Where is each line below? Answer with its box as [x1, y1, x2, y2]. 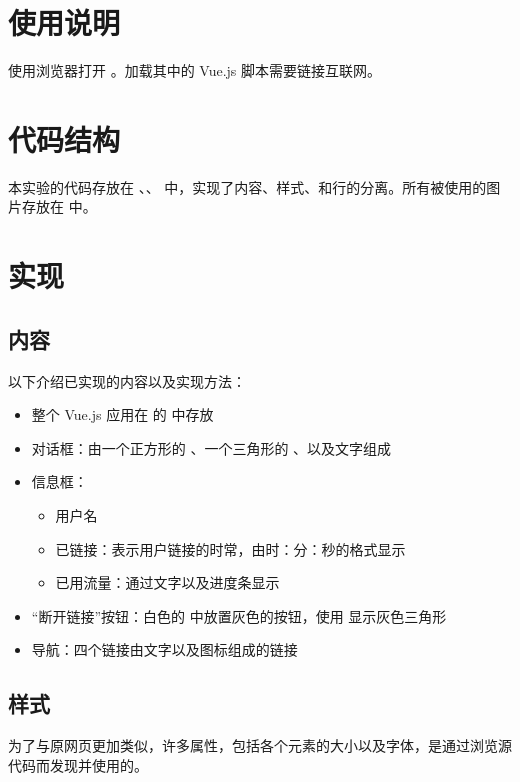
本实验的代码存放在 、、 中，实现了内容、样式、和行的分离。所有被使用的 [8, 176, 487, 197]
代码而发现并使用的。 [8, 754, 148, 775]
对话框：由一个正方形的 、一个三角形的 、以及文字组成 [31, 437, 392, 458]
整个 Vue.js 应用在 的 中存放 [31, 404, 214, 425]
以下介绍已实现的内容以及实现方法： [8, 370, 246, 391]
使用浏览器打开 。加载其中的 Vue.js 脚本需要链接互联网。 [8, 60, 382, 81]
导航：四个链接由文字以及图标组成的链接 [31, 639, 298, 660]
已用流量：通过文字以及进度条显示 [55, 572, 280, 593]
